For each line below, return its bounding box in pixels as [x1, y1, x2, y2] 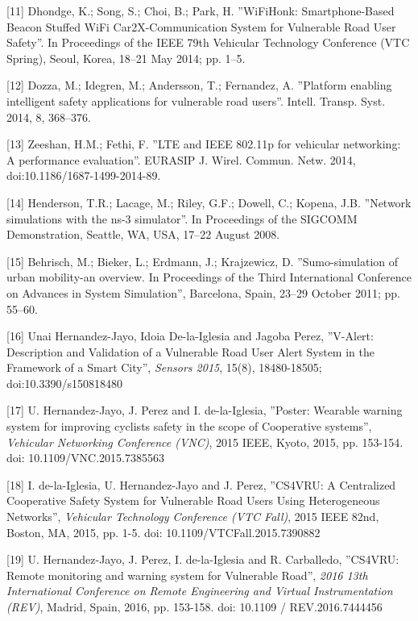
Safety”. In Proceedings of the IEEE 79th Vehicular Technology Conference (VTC [6, 34, 410, 51]
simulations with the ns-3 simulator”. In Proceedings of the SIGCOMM [6, 210, 358, 227]
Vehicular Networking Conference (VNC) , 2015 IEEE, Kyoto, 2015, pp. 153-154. [6, 433, 404, 450]
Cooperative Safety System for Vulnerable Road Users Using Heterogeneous [6, 492, 380, 509]
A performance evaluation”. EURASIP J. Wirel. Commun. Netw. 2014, [6, 151, 356, 168]
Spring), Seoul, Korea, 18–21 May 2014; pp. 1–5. [6, 49, 246, 66]
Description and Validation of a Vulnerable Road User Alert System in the [6, 343, 375, 360]
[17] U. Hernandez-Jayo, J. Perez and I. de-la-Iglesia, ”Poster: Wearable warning [6, 402, 403, 419]
